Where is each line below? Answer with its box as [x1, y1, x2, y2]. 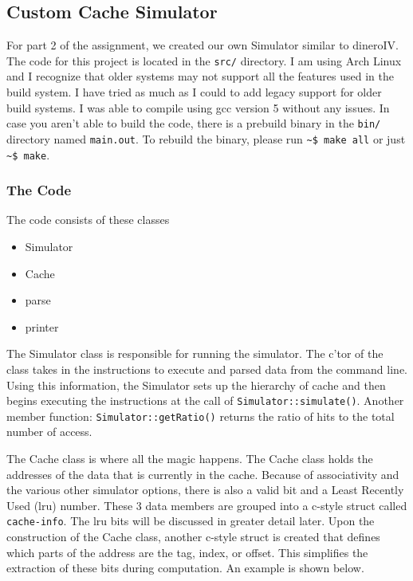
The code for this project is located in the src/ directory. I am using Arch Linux [6, 52, 402, 69]
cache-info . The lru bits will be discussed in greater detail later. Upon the [6, 512, 375, 529]
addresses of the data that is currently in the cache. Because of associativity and [6, 465, 399, 482]
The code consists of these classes [6, 211, 170, 228]
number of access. [6, 423, 92, 440]
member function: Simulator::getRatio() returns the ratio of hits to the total [6, 407, 395, 424]
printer [25, 318, 59, 335]
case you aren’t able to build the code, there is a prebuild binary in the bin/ [6, 115, 381, 132]
